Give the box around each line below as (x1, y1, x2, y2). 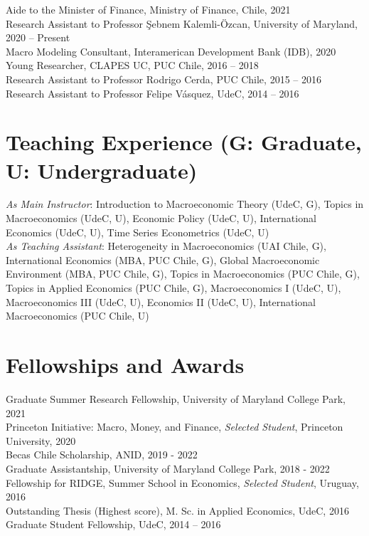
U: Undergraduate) (6, 155, 198, 184)
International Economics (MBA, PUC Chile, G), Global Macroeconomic (6, 252, 320, 267)
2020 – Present (6, 30, 70, 45)
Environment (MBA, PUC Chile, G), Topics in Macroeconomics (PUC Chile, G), (6, 266, 360, 281)
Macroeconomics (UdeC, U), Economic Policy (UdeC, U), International (6, 211, 316, 226)
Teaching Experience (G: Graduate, (6, 127, 362, 157)
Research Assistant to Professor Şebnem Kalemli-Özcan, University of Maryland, (6, 16, 358, 31)
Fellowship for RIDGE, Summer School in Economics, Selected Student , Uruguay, (6, 475, 359, 490)
